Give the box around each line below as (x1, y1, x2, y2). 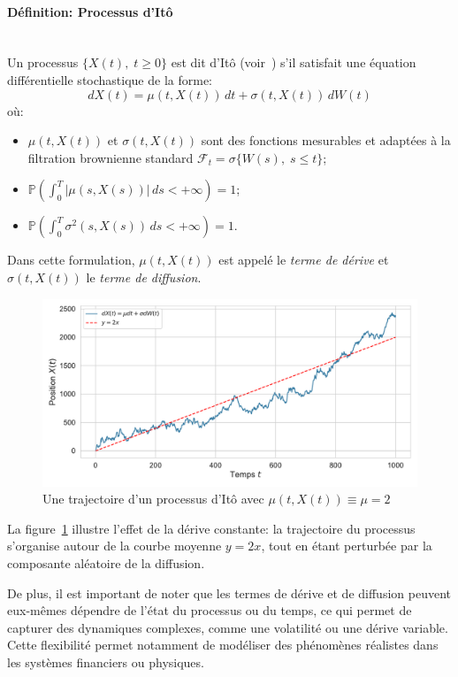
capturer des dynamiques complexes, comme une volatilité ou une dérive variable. (7, 618, 448, 636)
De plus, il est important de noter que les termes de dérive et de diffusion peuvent (7, 583, 451, 602)
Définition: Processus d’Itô (7, 2, 173, 20)
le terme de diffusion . (86, 267, 202, 286)
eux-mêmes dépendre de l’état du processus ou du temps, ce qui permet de (7, 601, 412, 619)
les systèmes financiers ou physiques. (7, 652, 204, 671)
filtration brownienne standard (27, 148, 194, 166)
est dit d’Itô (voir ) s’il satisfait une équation (171, 53, 416, 72)
